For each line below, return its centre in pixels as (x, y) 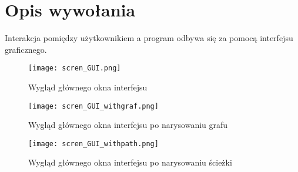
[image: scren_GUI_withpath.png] (93, 144)
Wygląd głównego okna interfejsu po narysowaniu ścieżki (130, 162)
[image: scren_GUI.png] (75, 68)
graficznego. (26, 49)
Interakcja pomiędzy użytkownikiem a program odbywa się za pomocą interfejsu (149, 38)
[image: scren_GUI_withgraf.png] (93, 106)
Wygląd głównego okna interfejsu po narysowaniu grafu (128, 125)
